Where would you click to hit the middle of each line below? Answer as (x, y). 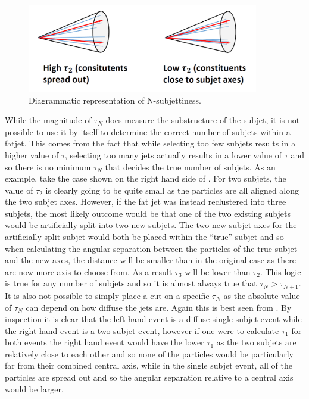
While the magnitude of (48, 120)
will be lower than (218, 271)
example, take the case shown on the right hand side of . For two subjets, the (146, 178)
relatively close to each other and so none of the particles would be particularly (149, 353)
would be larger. (34, 389)
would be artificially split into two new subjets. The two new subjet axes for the (151, 225)
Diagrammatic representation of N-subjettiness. (115, 100)
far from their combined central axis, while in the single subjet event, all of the (149, 365)
